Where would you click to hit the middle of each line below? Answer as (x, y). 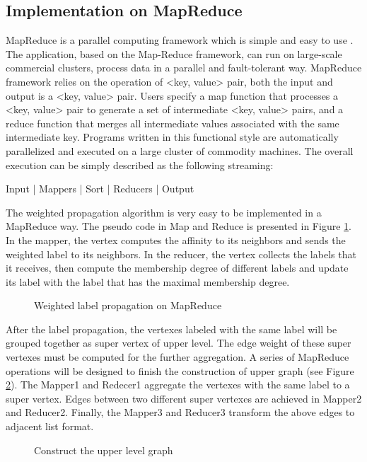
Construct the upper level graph (104, 450)
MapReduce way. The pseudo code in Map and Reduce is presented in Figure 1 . (179, 226)
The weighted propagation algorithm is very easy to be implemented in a (164, 212)
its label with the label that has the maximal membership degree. (148, 281)
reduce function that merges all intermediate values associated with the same (173, 123)
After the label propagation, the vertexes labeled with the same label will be (171, 329)
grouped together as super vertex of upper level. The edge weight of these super (179, 343)
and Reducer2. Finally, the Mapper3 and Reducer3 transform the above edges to (180, 412)
